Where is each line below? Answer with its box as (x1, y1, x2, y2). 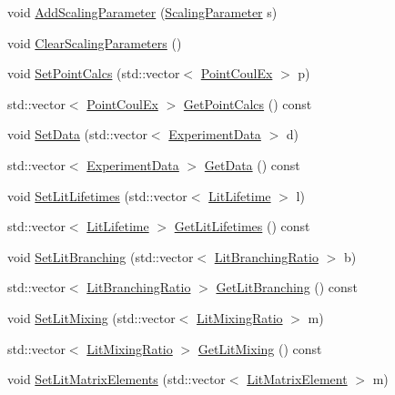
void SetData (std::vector (7, 125, 147, 144)
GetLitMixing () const (197, 339, 322, 358)
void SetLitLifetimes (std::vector (7, 186, 187, 205)
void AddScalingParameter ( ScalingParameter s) (7, 3, 278, 21)
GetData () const (204, 155, 300, 174)
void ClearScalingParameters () (7, 33, 182, 52)
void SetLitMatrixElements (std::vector (7, 370, 226, 389)
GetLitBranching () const (216, 278, 358, 297)
